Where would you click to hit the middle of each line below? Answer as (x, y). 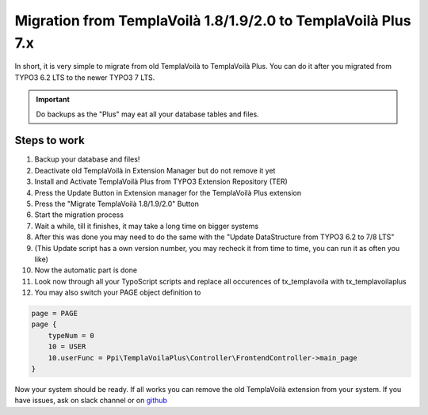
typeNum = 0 (71, 335)
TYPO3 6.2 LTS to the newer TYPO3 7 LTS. (85, 77)
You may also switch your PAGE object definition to (118, 292)
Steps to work (50, 141)
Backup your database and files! (87, 159)
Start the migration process (79, 215)
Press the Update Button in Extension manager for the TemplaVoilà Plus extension (168, 192)
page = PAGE (55, 314)
